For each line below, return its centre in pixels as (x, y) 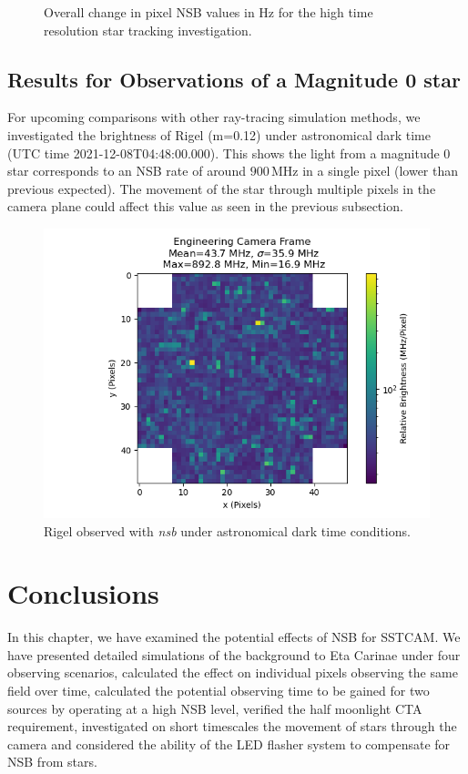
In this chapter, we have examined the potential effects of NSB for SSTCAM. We (234, 637)
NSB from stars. (52, 762)
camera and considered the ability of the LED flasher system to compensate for (229, 743)
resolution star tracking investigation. (148, 30)
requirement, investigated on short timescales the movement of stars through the (232, 726)
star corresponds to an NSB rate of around (127, 171)
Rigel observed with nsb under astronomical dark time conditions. (227, 530)
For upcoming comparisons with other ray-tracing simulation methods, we (214, 117)
